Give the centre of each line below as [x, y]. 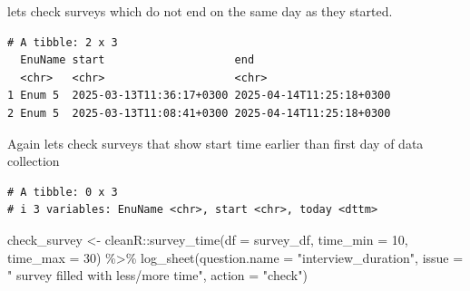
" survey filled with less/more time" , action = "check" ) [157, 275]
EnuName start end [137, 60]
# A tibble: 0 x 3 [63, 192]
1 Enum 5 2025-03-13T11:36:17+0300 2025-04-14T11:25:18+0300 [199, 96]
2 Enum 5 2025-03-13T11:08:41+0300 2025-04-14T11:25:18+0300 [199, 113]
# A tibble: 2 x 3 [63, 42]
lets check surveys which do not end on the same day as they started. [200, 11]
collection [34, 161]
